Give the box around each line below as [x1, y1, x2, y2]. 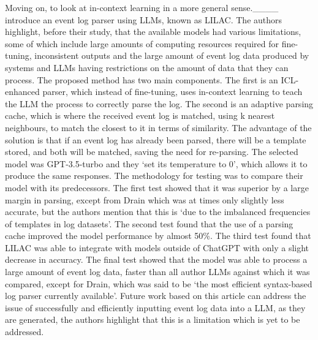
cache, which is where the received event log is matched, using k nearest [5, 109, 275, 122]
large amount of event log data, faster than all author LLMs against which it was [5, 265, 310, 278]
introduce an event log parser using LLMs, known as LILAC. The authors [5, 13, 282, 26]
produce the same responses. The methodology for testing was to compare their [5, 169, 303, 182]
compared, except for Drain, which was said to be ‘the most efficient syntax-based [5, 277, 312, 290]
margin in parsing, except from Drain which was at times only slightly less [5, 193, 284, 206]
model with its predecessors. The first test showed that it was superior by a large [5, 181, 309, 194]
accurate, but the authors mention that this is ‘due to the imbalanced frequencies [5, 205, 311, 218]
